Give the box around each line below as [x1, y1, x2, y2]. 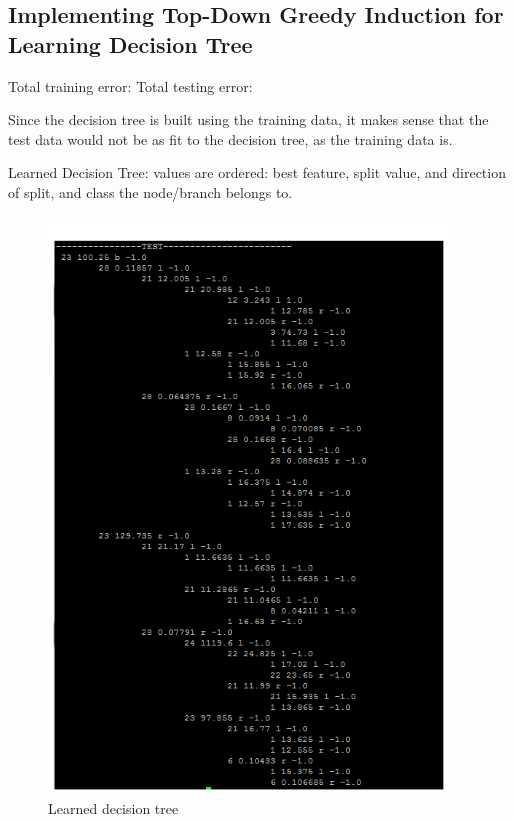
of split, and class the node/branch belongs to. [8, 181, 293, 202]
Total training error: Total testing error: [8, 75, 253, 96]
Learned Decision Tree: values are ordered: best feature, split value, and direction [8, 162, 506, 183]
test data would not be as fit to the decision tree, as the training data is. [8, 128, 453, 149]
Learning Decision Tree [8, 28, 253, 59]
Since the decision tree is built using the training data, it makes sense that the [8, 109, 489, 130]
